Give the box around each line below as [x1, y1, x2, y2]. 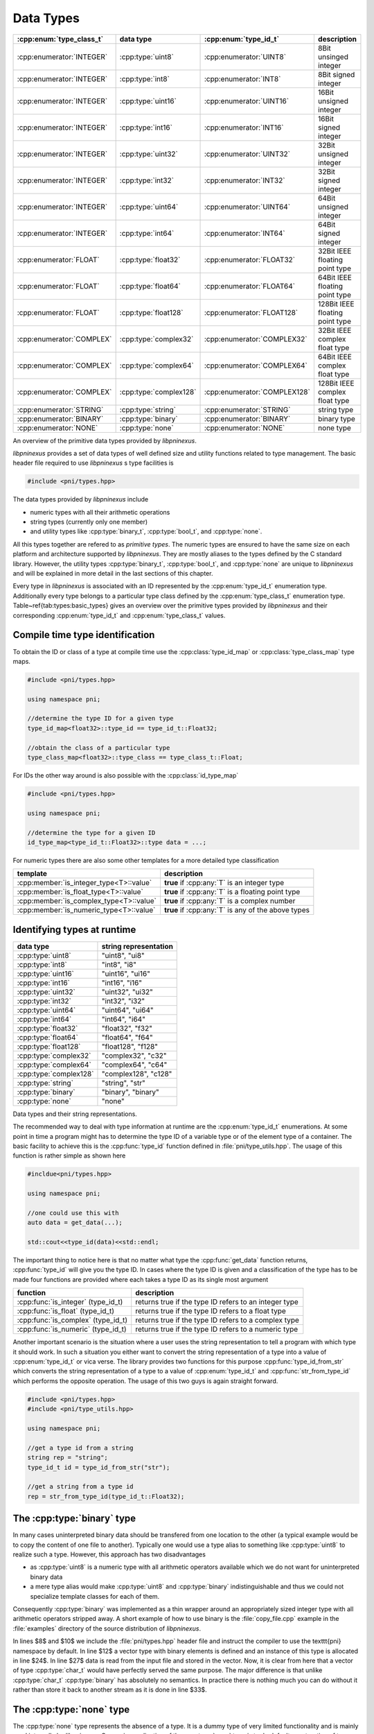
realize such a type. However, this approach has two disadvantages [12, 1550, 206, 1559]
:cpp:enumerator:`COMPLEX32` [204, 334, 308, 343]
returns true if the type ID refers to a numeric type [135, 1325, 299, 1334]
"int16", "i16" [101, 978, 142, 988]
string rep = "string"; [27, 1454, 109, 1461]
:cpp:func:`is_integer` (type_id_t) [17, 1297, 123, 1307]
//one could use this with [27, 1209, 119, 1217]
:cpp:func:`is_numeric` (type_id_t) [17, 1325, 127, 1334]
